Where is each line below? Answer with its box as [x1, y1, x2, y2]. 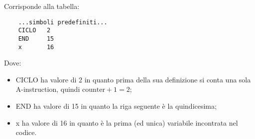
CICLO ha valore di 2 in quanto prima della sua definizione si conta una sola [15, 74, 251, 84]
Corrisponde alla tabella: [4, 1, 80, 11]
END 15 [18, 35, 54, 42]
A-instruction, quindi [15, 84, 80, 94]
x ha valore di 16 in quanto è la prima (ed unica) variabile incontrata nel [15, 117, 238, 128]
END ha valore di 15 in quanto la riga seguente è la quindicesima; [15, 101, 217, 111]
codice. [15, 127, 37, 138]
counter [82, 86, 105, 94]
